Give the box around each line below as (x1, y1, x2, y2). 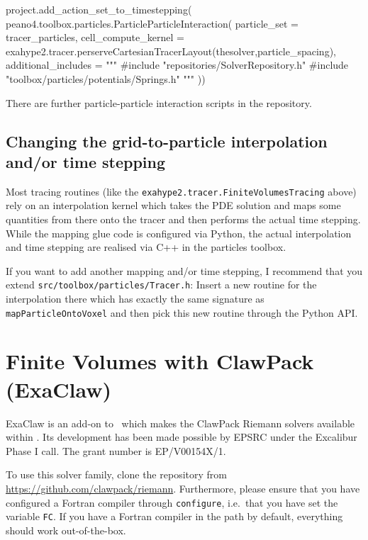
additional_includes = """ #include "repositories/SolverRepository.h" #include (6, 57, 349, 72)
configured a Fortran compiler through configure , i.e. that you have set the (6, 495, 338, 510)
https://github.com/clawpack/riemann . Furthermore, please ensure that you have (6, 480, 360, 495)
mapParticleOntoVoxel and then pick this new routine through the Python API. (6, 305, 358, 320)
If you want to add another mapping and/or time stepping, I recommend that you (6, 263, 363, 278)
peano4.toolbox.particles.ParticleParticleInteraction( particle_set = (6, 16, 299, 30)
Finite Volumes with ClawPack (6, 347, 314, 376)
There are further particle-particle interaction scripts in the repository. (6, 95, 312, 110)
